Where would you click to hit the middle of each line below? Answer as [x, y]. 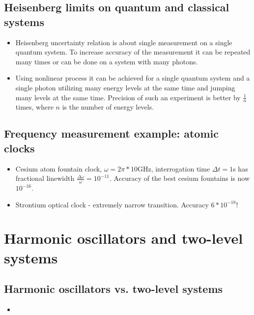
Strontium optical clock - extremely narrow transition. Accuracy [112, 204]
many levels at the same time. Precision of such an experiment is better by [128, 97]
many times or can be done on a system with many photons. [107, 61]
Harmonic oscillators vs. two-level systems [113, 289]
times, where [34, 107]
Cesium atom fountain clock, [59, 168]
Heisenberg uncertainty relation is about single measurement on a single [124, 42]
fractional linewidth [45, 178]
